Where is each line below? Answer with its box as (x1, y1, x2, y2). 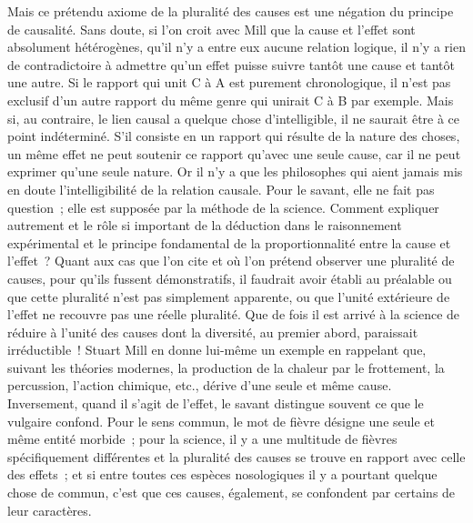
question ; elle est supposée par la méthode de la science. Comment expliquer (7, 197, 439, 216)
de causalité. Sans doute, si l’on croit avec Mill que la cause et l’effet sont (7, 19, 416, 38)
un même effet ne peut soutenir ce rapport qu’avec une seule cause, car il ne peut (7, 144, 461, 163)
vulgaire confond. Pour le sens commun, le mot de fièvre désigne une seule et (7, 411, 435, 430)
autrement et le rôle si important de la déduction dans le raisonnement (7, 216, 402, 235)
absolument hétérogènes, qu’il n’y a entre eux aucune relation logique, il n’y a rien (7, 37, 466, 56)
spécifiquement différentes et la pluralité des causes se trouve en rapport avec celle (7, 447, 466, 466)
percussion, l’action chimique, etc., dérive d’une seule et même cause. (7, 376, 392, 395)
